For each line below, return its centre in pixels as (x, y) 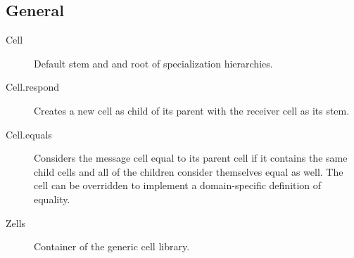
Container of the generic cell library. (112, 246)
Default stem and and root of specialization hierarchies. (153, 63)
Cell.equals (29, 134)
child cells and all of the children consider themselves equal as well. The (189, 171)
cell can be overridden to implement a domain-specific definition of (178, 185)
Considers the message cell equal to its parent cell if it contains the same (191, 158)
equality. (52, 199)
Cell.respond (32, 87)
